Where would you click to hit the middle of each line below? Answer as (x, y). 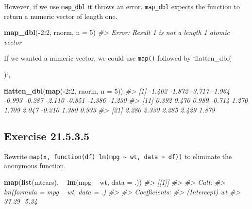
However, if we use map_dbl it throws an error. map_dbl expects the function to (122, 6)
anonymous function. (35, 166)
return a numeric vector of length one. (61, 16)
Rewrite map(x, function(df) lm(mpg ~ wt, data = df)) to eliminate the (118, 156)
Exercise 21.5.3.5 (47, 136)
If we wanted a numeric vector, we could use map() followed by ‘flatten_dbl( (118, 58)
